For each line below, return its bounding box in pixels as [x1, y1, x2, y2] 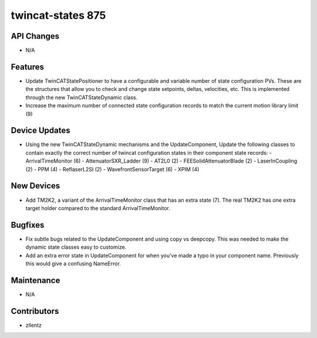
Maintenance [11, 275, 60, 285]
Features [11, 62, 44, 72]
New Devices [11, 181, 60, 191]
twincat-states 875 [11, 9, 106, 22]
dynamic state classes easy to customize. [25, 244, 127, 251]
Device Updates [11, 126, 70, 136]
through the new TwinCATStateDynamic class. [25, 94, 138, 101]
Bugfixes [11, 220, 45, 230]
